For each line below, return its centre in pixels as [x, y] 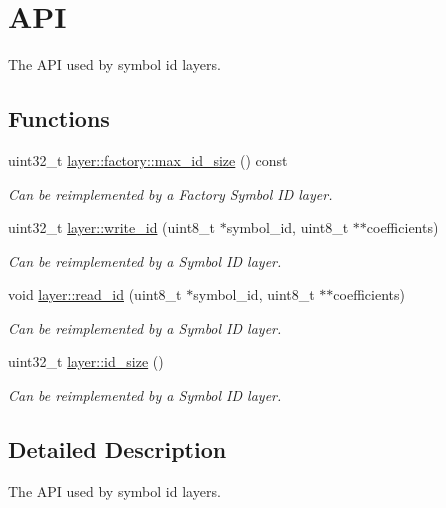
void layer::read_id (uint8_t [95, 294]
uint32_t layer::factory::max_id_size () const [148, 159]
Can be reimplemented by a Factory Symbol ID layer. [170, 193]
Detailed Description [117, 449]
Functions [59, 118]
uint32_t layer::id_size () [86, 361]
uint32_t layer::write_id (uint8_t [112, 227]
